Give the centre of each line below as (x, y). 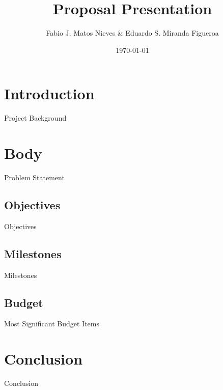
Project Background (35, 118)
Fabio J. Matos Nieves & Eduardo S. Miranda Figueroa (132, 33)
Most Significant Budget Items (52, 324)
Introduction (49, 93)
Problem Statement (34, 177)
